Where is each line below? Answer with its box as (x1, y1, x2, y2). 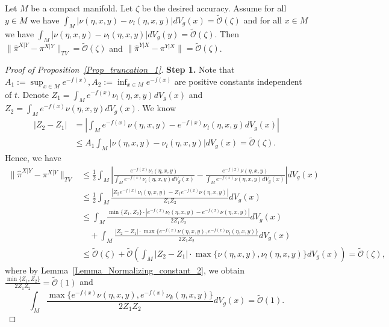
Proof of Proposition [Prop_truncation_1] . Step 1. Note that (5, 63, 235, 76)
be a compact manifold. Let (31, 2, 133, 14)
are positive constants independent (174, 75, 302, 87)
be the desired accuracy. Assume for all (142, 2, 287, 14)
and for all (243, 13, 282, 26)
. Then (214, 27, 239, 40)
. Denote (17, 88, 49, 100)
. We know (137, 102, 176, 114)
